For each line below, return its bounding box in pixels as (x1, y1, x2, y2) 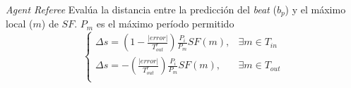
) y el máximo (285, 2, 346, 16)
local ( (6, 16, 33, 31)
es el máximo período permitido (96, 16, 234, 31)
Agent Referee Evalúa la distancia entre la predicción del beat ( (6, 2, 277, 16)
